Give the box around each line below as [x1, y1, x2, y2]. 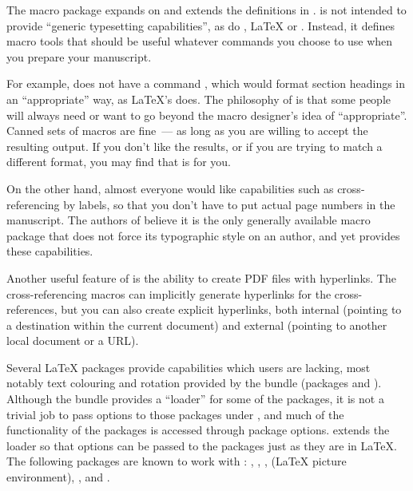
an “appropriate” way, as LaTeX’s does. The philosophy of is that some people [6, 90, 391, 107]
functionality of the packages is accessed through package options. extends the [6, 422, 390, 438]
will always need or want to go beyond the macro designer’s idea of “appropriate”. [6, 106, 407, 123]
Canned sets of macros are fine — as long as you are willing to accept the [6, 122, 368, 139]
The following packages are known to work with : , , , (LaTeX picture [6, 453, 347, 469]
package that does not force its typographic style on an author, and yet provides [6, 227, 400, 244]
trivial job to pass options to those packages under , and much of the [6, 406, 344, 422]
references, [6, 301, 58, 318]
